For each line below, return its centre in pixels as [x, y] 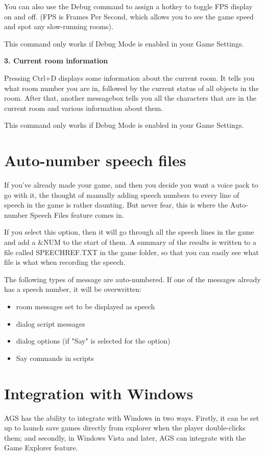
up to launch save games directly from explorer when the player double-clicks [125, 428]
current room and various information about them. [84, 108]
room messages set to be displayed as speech [86, 306]
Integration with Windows [99, 393]
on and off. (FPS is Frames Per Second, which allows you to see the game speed [129, 16]
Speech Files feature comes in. [77, 214]
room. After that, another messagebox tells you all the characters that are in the [130, 98]
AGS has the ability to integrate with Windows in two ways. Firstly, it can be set [132, 417]
